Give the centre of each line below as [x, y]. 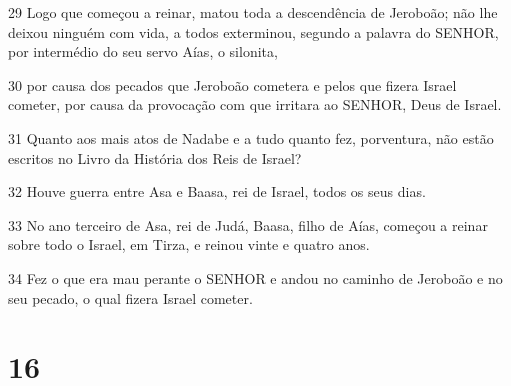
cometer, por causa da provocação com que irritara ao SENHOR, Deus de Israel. [255, 104]
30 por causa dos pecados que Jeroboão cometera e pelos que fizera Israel [232, 84]
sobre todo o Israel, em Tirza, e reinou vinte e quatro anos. [189, 244]
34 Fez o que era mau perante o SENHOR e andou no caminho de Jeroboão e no [255, 277]
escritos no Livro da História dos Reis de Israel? [155, 157]
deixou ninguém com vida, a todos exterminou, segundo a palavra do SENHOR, [253, 31]
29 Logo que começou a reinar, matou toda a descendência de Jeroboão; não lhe [253, 12]
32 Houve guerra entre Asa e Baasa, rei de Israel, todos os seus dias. [217, 191]
